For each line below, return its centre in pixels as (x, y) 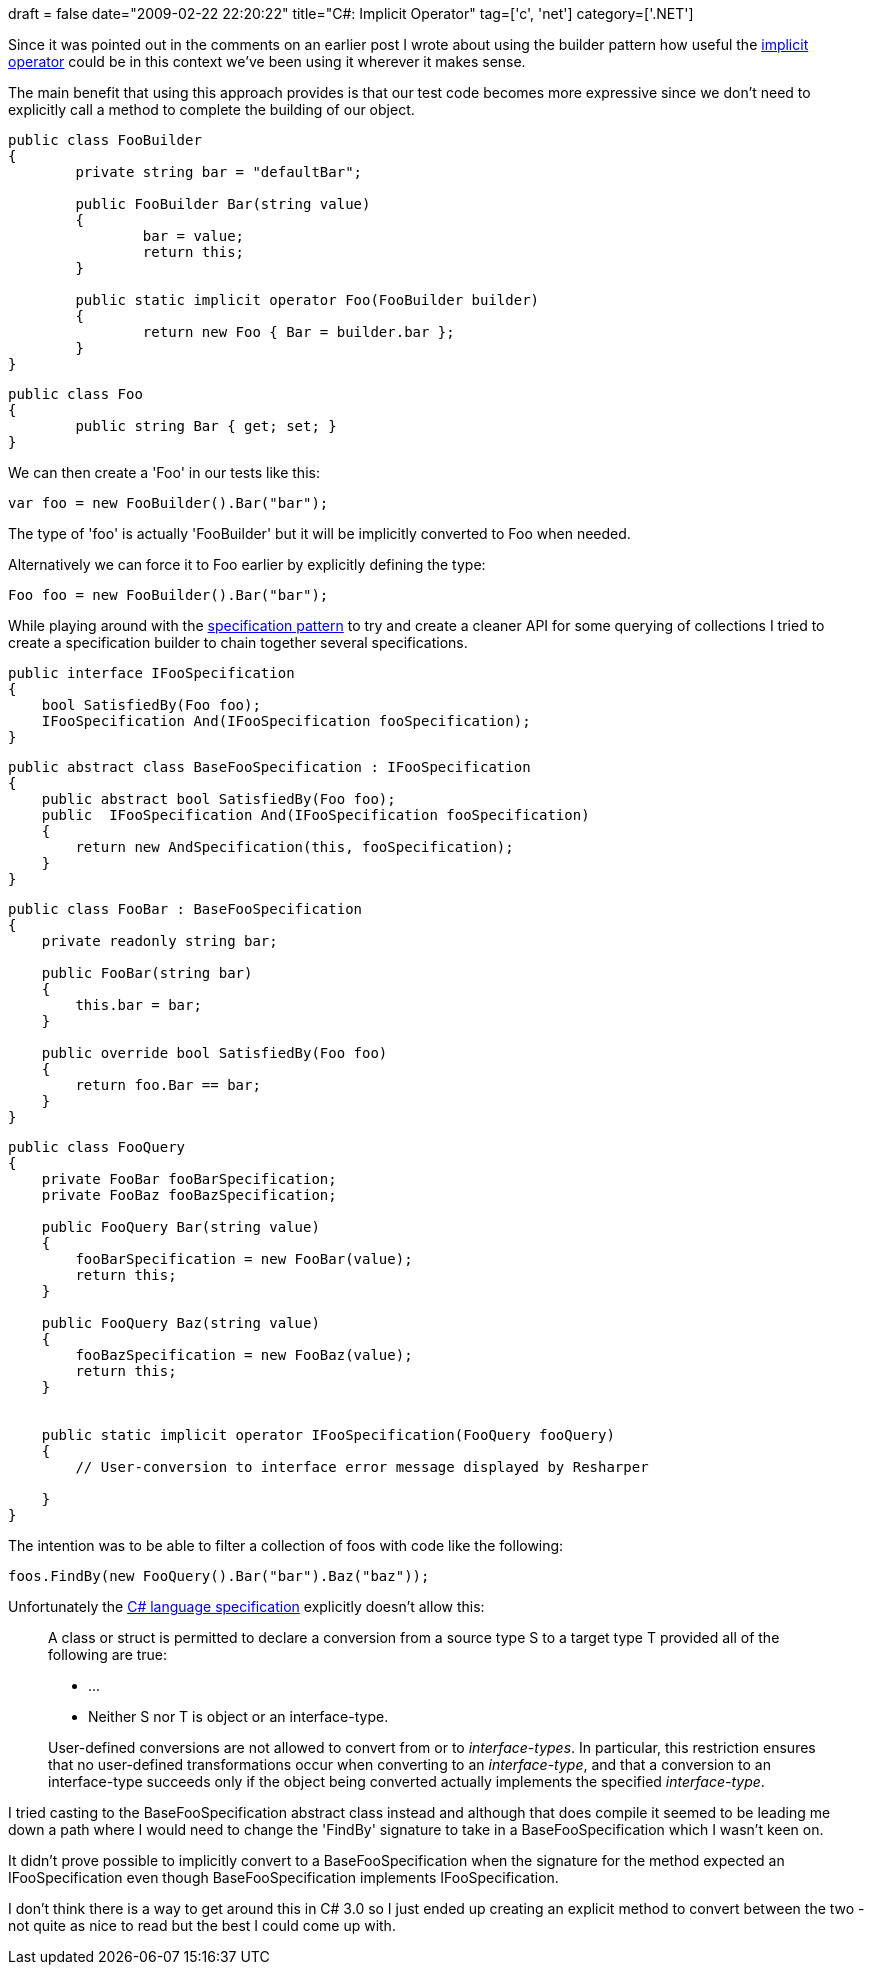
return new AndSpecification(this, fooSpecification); (294, 847)
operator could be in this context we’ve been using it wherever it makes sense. (267, 61)
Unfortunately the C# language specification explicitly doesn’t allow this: (246, 1606)
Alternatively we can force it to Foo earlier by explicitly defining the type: (247, 564)
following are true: (108, 1654)
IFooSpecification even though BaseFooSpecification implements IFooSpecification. (283, 1877)
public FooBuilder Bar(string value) (223, 204)
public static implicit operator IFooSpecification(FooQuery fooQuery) (328, 1435)
